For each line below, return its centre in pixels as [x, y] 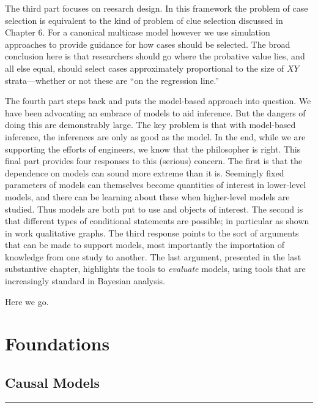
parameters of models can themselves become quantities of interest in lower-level [156, 185]
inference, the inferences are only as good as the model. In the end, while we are [155, 136]
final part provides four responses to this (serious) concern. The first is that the [154, 161]
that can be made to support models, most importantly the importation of [145, 245]
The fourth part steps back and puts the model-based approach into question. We [158, 101]
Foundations [57, 343]
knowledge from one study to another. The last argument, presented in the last [153, 256]
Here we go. [27, 301]
